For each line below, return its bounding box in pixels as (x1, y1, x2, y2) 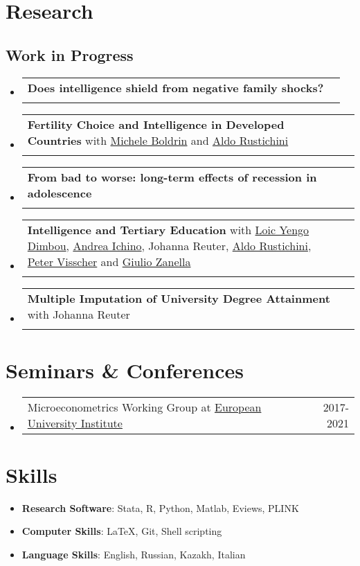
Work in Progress (6, 44, 134, 65)
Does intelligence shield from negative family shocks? (27, 79, 324, 96)
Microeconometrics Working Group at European (27, 398, 262, 415)
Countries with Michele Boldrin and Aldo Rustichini (27, 132, 289, 148)
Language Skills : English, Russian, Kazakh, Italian (21, 547, 246, 562)
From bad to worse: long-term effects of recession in (27, 168, 317, 185)
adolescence (27, 184, 92, 201)
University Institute (27, 414, 123, 431)
